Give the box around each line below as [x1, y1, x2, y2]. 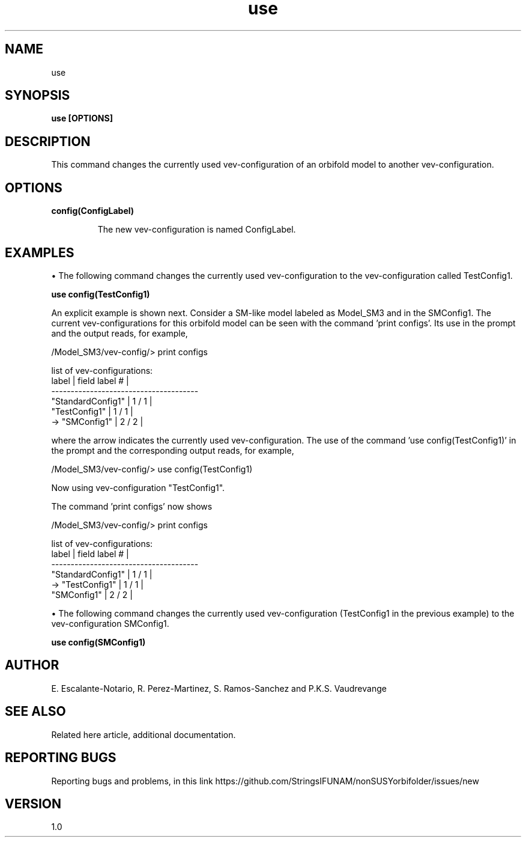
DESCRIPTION [5, 133, 91, 149]
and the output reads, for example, [51, 328, 188, 338]
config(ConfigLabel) [51, 206, 135, 216]
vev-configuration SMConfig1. [51, 618, 169, 629]
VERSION [5, 796, 62, 811]
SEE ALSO [5, 704, 66, 719]
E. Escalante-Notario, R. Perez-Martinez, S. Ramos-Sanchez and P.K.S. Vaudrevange [51, 683, 387, 694]
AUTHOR [5, 657, 59, 673]
